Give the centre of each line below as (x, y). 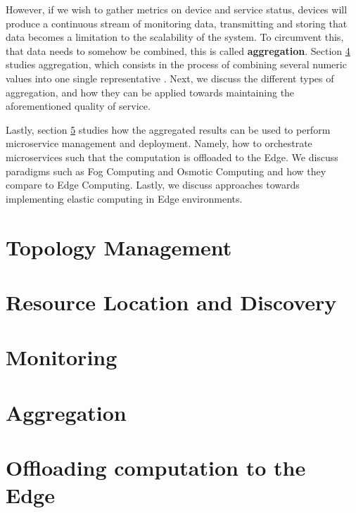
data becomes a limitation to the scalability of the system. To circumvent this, (175, 37)
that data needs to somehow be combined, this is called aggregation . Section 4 (178, 50)
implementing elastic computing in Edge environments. (124, 198)
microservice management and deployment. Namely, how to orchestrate (159, 143)
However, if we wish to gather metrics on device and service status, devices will (177, 9)
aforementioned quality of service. (78, 106)
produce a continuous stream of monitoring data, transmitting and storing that (177, 23)
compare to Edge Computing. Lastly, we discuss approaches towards (153, 185)
